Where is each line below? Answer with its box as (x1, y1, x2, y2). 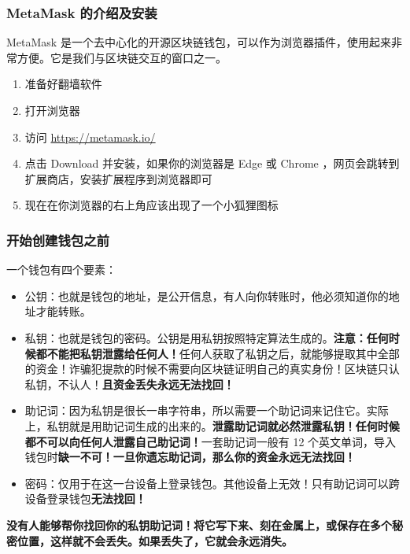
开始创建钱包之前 (6, 230, 109, 249)
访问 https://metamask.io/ (24, 128, 156, 145)
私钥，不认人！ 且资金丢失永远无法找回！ (24, 375, 235, 392)
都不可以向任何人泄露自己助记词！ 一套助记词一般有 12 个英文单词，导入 (24, 433, 397, 449)
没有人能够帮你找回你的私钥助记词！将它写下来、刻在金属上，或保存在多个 (6, 516, 392, 533)
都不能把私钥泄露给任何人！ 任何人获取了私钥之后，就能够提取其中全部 (35, 345, 400, 361)
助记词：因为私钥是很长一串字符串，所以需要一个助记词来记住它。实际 (24, 402, 389, 419)
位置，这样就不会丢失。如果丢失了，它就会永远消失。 (17, 532, 293, 548)
